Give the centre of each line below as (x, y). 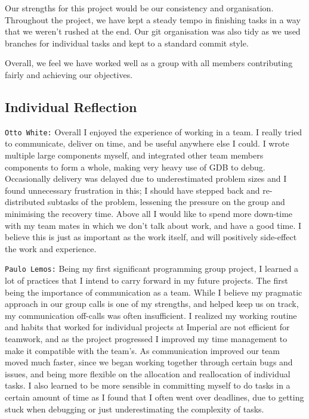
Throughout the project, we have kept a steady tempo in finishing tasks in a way (153, 19)
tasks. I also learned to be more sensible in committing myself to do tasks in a (148, 385)
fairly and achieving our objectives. (69, 74)
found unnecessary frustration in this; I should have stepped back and (132, 190)
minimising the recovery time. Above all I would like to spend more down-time (149, 213)
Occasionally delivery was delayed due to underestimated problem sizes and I (146, 179)
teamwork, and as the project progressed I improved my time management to (146, 338)
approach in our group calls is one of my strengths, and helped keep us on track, (152, 304)
